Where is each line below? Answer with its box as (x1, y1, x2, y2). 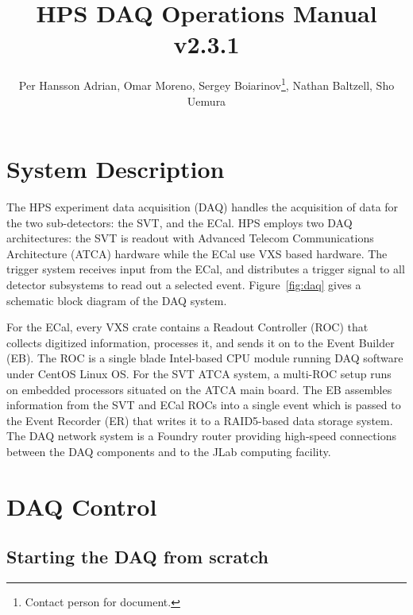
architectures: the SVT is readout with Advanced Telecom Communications (6, 230, 374, 246)
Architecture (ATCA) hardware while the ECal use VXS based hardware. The (6, 245, 388, 261)
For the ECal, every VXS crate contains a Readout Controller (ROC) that (6, 319, 369, 335)
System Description (6, 153, 225, 185)
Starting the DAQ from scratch (6, 544, 269, 569)
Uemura (187, 92, 226, 109)
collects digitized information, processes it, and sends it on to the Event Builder (6, 334, 395, 350)
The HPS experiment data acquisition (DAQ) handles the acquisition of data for (6, 199, 399, 215)
